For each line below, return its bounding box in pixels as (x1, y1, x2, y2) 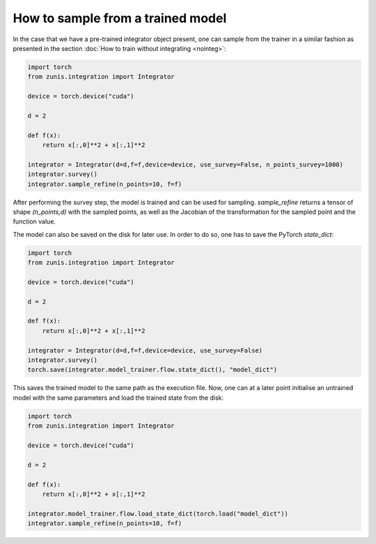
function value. (13, 217, 56, 226)
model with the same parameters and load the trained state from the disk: (13, 394, 224, 402)
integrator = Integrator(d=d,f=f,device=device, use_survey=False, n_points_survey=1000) (27, 160, 344, 169)
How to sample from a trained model (13, 10, 227, 26)
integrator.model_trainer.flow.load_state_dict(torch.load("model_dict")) (27, 509, 289, 518)
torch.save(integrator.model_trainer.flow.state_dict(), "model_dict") (27, 366, 278, 374)
